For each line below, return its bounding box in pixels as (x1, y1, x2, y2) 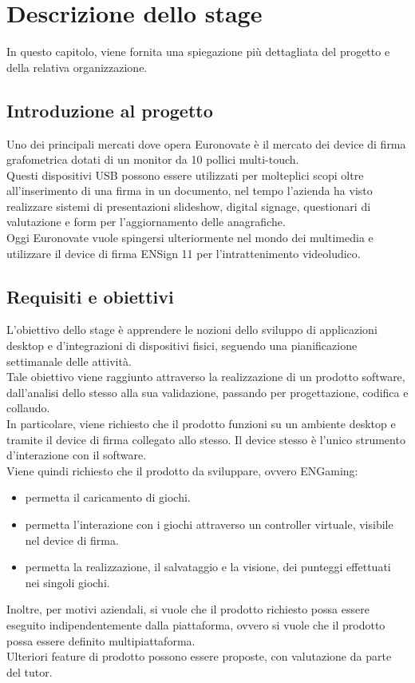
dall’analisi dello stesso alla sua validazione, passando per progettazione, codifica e (6, 383, 409, 400)
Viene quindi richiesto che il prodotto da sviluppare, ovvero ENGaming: (6, 462, 358, 478)
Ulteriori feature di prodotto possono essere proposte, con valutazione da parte (6, 648, 392, 665)
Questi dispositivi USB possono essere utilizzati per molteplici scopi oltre (6, 166, 364, 183)
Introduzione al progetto (6, 97, 213, 122)
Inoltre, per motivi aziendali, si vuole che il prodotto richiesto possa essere (6, 601, 370, 617)
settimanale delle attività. (6, 352, 132, 369)
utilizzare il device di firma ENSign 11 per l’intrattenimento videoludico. (6, 244, 361, 261)
